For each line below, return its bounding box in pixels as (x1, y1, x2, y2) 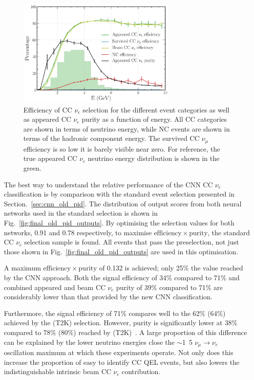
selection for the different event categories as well (83, 104, 230, 114)
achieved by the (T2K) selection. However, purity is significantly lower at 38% (4, 317, 237, 328)
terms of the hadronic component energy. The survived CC (23, 133, 200, 143)
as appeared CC (23, 114, 71, 124)
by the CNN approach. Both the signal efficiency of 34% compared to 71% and (4, 272, 240, 282)
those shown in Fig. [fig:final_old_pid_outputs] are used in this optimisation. (4, 246, 238, 256)
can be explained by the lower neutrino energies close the (4, 336, 175, 347)
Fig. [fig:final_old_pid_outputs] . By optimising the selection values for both (4, 218, 234, 227)
